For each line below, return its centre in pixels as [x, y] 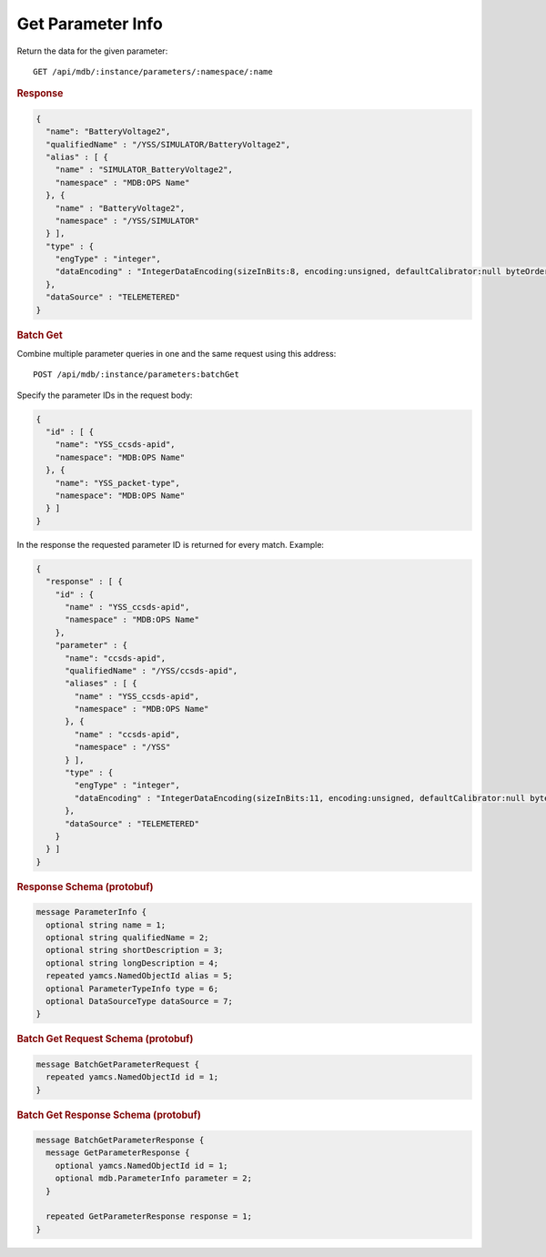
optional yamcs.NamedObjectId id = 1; [142, 1166]
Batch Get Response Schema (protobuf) [109, 1115]
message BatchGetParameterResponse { [120, 1140]
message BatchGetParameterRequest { [118, 1064]
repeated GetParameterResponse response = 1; [149, 1216]
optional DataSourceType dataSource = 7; [140, 1001]
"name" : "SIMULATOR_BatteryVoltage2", [144, 170]
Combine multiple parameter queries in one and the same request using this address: [177, 353]
